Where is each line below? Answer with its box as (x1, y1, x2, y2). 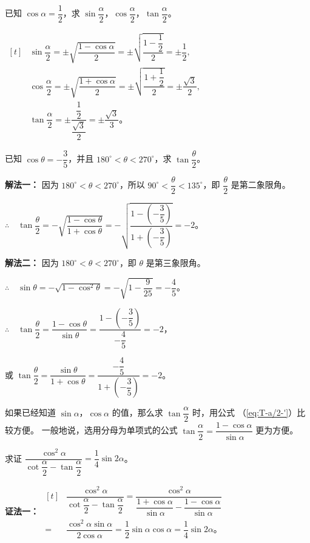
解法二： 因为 (5, 256, 59, 269)
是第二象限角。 (231, 178, 291, 191)
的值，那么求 (112, 406, 163, 419)
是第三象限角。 (146, 256, 206, 269)
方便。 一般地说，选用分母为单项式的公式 (13, 424, 178, 436)
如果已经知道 (5, 406, 56, 419)
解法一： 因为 (5, 178, 59, 191)
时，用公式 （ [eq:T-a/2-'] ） (192, 406, 297, 419)
